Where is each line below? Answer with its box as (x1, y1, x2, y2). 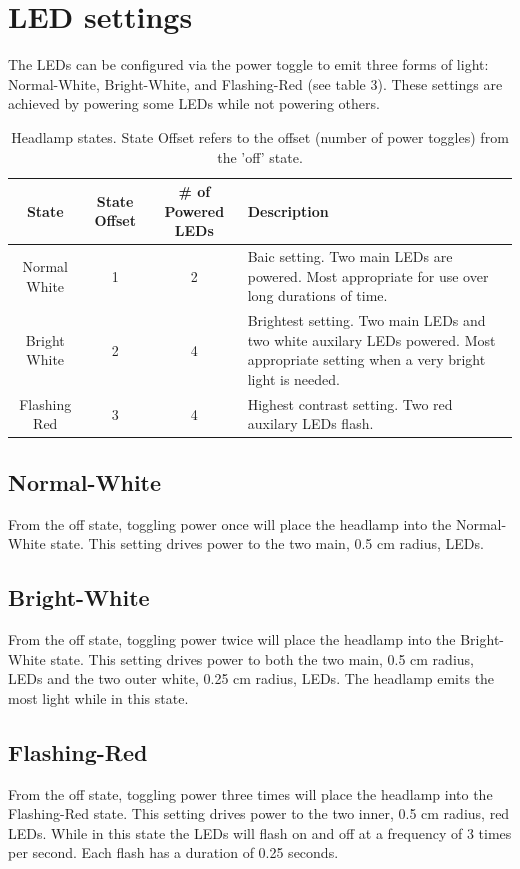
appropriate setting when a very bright (247, 349, 486, 370)
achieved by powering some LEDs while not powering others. (8, 93, 380, 114)
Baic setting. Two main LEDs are (247, 246, 453, 267)
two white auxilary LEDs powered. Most (247, 329, 496, 350)
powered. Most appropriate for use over (247, 265, 489, 286)
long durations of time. (247, 285, 388, 306)
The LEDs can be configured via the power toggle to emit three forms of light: (8, 54, 489, 75)
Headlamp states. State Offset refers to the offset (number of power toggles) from (11, 126, 509, 147)
